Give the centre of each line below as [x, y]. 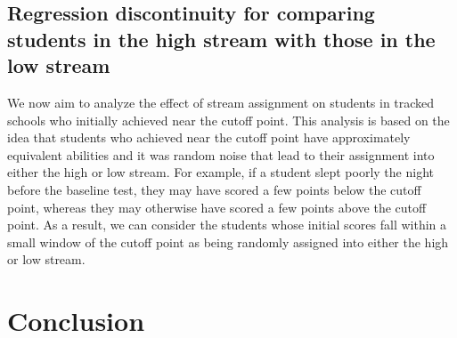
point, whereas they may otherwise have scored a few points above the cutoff [217, 207]
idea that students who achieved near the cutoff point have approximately [209, 137]
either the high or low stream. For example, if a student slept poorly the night [220, 172]
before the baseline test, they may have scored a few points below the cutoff [214, 189]
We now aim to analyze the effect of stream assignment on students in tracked [221, 102]
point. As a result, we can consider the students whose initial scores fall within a [227, 225]
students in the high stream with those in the [221, 39]
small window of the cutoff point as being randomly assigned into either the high [228, 241]
